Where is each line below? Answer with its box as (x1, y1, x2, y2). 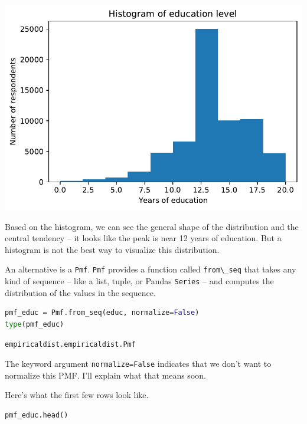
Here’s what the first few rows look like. (5, 389, 149, 401)
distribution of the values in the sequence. (5, 286, 156, 298)
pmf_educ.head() (5, 410, 68, 419)
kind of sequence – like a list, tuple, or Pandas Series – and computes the (5, 275, 274, 287)
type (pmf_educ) (5, 320, 64, 328)
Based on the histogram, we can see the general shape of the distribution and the (5, 220, 299, 232)
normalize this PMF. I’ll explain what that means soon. (5, 369, 206, 381)
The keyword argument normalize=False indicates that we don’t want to (5, 357, 272, 370)
